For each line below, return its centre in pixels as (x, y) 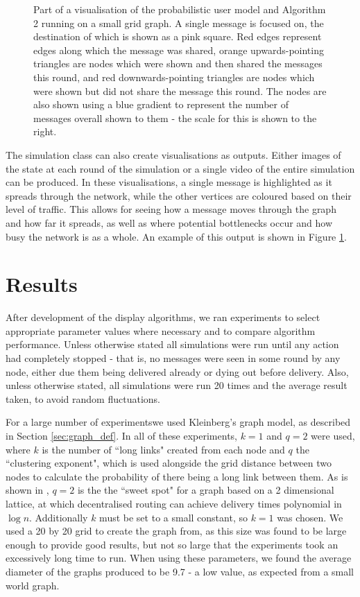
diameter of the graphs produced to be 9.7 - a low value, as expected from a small (180, 571)
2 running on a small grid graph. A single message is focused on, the (179, 23)
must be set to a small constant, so (173, 517)
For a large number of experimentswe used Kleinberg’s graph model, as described (178, 422)
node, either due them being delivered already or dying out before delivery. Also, (177, 371)
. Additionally (59, 517)
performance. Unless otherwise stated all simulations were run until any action (172, 344)
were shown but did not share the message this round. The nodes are (180, 90)
